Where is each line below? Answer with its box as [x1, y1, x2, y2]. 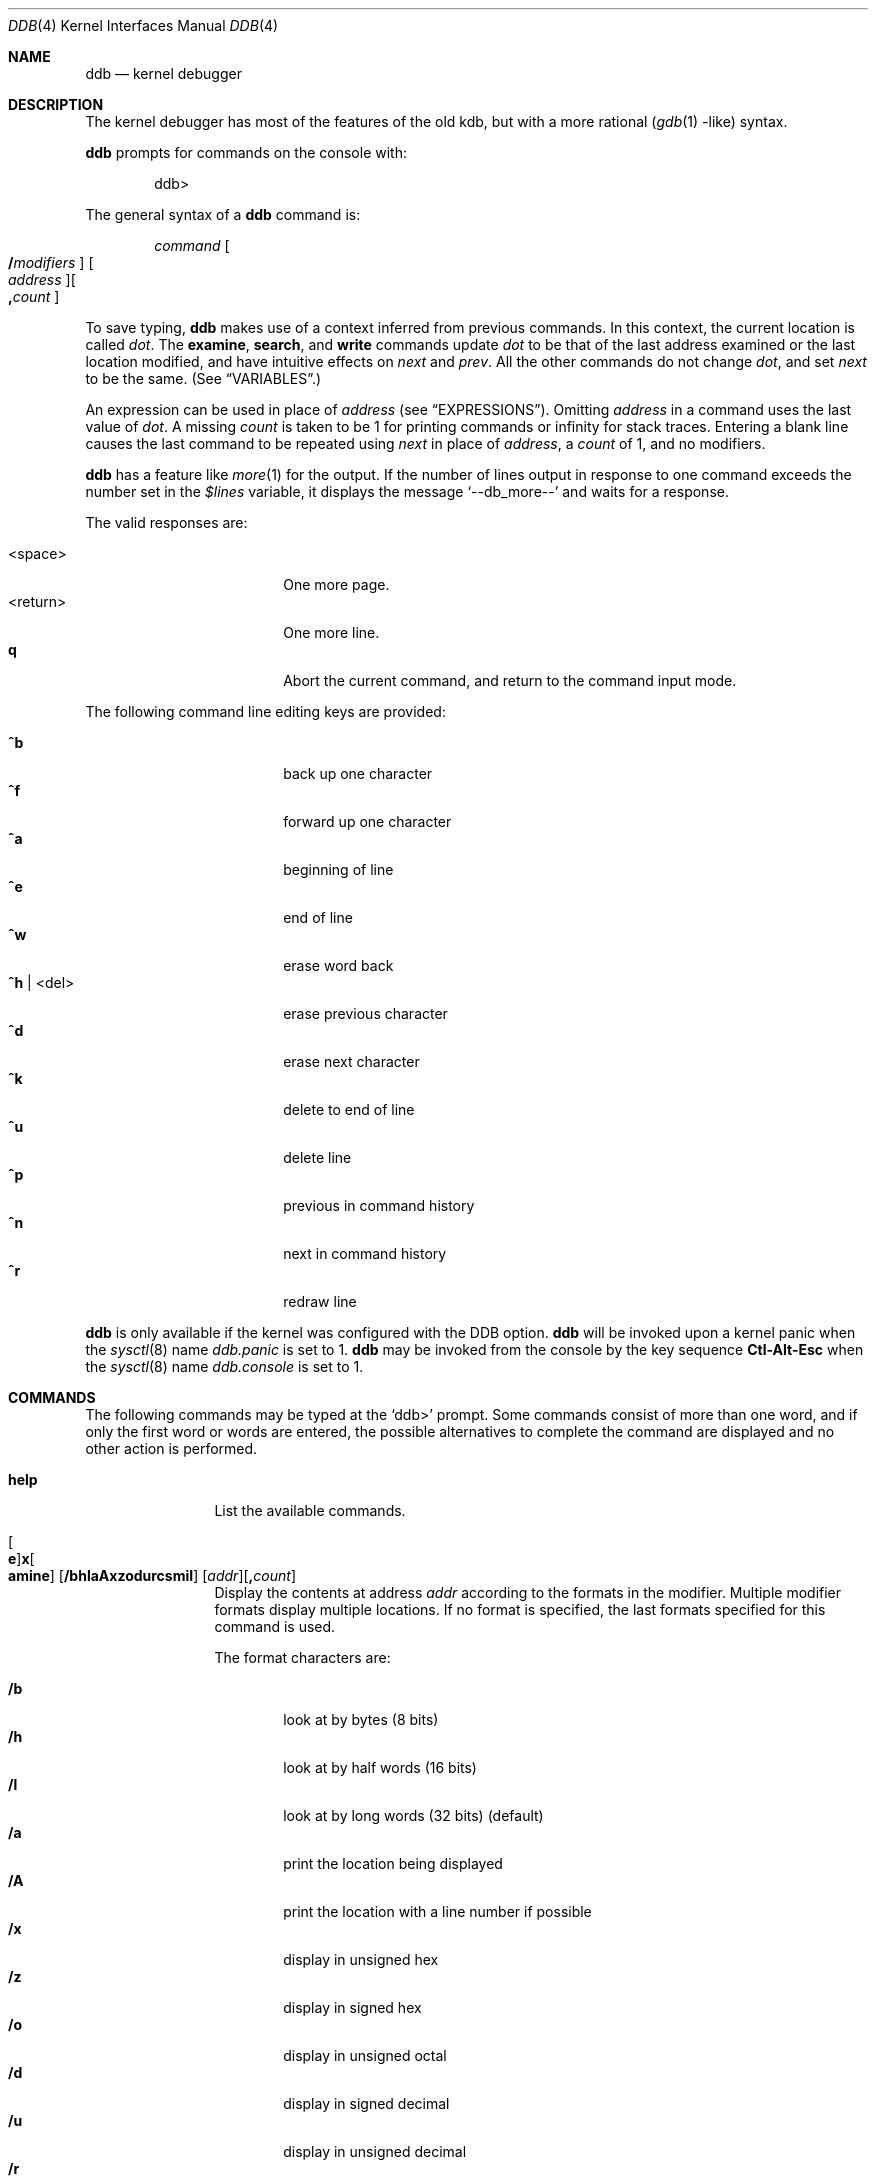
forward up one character [283, 813, 452, 830]
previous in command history [283, 1197, 475, 1214]
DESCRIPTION [8, 96, 104, 113]
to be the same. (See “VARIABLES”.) [85, 370, 322, 387]
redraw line [283, 1293, 357, 1310]
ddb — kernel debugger [85, 65, 242, 82]
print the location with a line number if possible [283, 1903, 592, 1920]
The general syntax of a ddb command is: [85, 206, 361, 223]
